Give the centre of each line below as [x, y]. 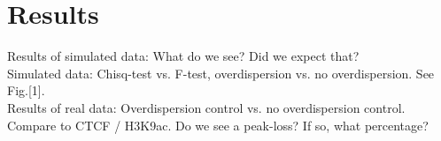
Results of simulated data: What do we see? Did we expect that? [183, 56]
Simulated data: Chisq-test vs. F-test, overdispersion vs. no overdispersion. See [221, 73]
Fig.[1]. [26, 90]
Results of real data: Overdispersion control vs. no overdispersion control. [206, 107]
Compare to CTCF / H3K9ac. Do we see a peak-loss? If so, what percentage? [218, 125]
